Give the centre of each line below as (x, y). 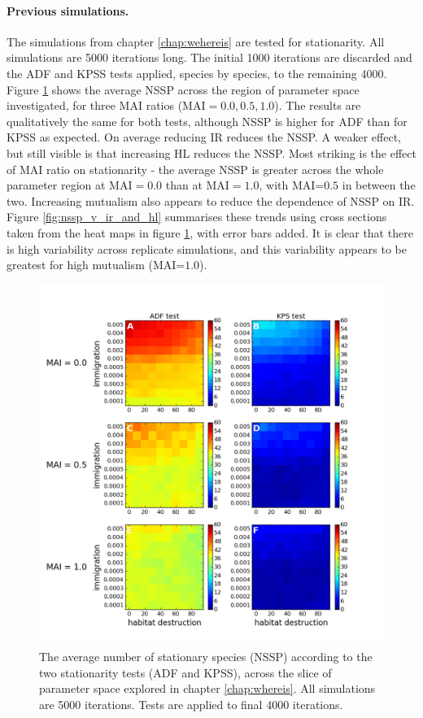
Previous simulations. (68, 10)
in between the (379, 185)
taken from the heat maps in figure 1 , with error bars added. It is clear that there (210, 232)
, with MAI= (292, 185)
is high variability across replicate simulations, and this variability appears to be (207, 248)
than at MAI (197, 185)
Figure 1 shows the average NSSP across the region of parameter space (183, 89)
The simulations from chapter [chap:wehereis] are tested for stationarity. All (196, 41)
